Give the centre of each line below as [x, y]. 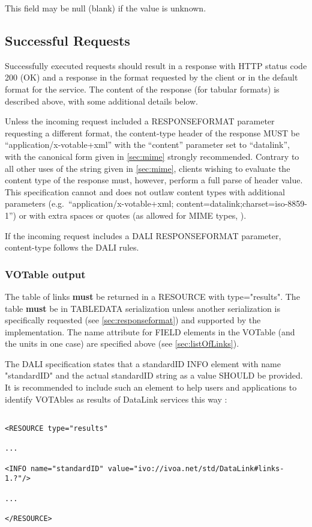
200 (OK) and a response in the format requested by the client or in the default [151, 77]
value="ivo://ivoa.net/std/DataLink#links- [196, 468]
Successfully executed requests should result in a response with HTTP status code [156, 65]
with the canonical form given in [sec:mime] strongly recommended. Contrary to [152, 156]
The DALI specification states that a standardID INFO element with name [143, 363]
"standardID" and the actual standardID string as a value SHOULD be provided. [154, 375]
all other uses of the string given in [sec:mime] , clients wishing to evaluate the [148, 168]
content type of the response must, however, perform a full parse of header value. [154, 180]
